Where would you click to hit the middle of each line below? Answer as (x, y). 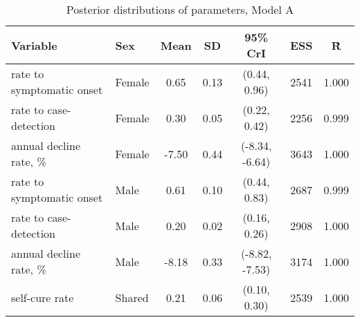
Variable (34, 45)
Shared (132, 297)
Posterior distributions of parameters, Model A (180, 9)
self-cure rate (43, 297)
